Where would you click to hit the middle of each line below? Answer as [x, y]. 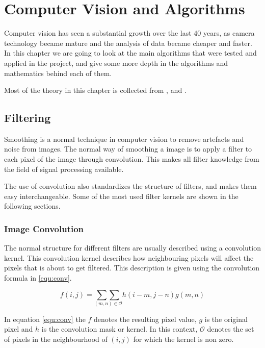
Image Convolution [44, 228]
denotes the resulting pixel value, [145, 319]
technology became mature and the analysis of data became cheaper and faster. [128, 43]
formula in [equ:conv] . [38, 278]
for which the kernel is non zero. [183, 339]
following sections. [32, 206]
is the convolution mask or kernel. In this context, [120, 329]
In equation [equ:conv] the [45, 319]
